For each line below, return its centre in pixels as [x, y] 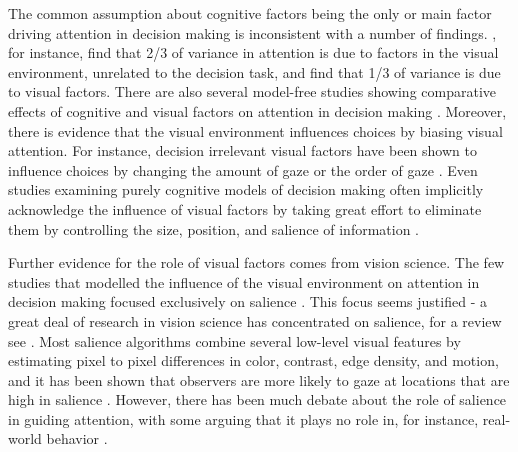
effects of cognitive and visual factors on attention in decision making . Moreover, [257, 110]
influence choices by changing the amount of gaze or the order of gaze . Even [243, 169]
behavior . [77, 438]
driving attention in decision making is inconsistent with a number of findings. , [252, 32]
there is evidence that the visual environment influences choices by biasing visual [255, 130]
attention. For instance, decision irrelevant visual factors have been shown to [242, 150]
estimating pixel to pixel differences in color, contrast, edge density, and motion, [253, 360]
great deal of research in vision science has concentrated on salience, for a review [255, 320]
